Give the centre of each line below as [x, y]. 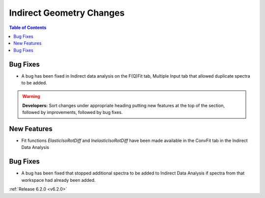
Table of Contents [28, 28]
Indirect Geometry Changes [67, 13]
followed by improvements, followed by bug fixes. [72, 113]
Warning [31, 96]
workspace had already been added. [58, 180]
